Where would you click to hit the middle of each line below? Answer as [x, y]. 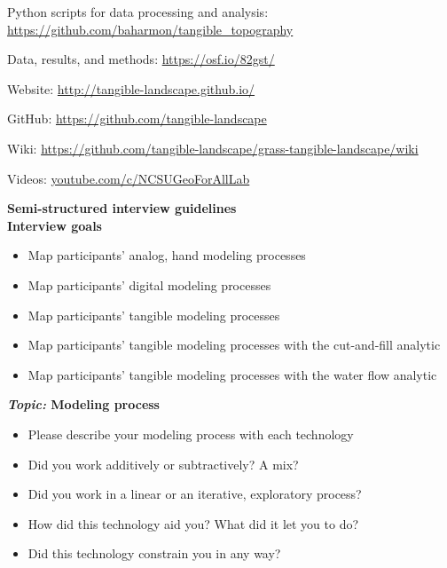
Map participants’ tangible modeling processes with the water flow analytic [232, 374]
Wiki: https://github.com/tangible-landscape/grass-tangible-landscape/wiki [213, 148]
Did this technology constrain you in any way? [154, 553]
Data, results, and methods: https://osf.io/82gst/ [141, 59]
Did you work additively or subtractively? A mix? [163, 464]
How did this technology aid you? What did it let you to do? [193, 523]
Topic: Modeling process [83, 404]
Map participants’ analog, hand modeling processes [167, 255]
